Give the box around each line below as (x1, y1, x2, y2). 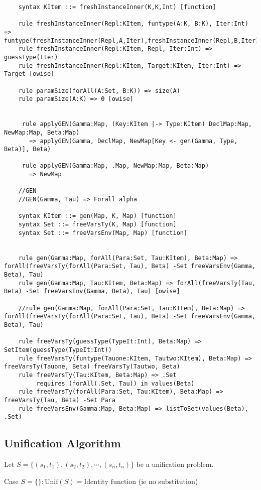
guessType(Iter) (4, 53, 58, 61)
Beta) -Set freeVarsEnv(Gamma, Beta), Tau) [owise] (4, 288, 180, 295)
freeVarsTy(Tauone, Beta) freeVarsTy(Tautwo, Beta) (4, 363, 180, 371)
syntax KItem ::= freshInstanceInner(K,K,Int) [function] (18, 4, 216, 11)
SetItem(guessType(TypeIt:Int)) (4, 346, 112, 353)
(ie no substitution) (138, 475, 198, 486)
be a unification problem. (136, 459, 214, 469)
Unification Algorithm (4, 435, 121, 451)
